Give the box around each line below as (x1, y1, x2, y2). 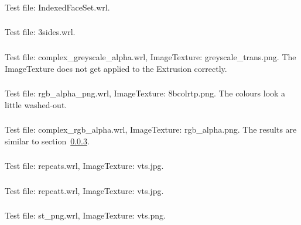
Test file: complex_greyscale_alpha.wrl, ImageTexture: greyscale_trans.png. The (5, 50, 296, 63)
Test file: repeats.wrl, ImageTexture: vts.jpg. (5, 160, 164, 172)
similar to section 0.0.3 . (5, 134, 90, 147)
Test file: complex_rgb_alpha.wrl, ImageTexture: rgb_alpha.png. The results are (5, 123, 297, 136)
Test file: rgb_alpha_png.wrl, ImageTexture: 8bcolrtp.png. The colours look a (5, 87, 286, 99)
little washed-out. (5, 98, 67, 110)
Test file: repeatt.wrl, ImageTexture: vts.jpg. (5, 184, 164, 196)
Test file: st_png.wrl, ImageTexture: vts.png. (5, 209, 166, 221)
